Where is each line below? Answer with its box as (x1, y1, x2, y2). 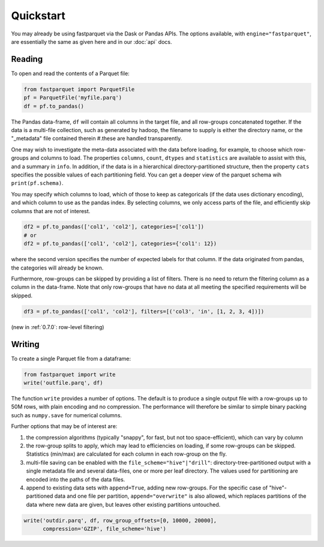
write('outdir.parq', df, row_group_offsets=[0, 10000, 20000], (23, 517, 217, 524)
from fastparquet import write (23, 371, 116, 378)
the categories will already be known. (11, 264, 104, 271)
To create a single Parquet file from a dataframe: (11, 355, 131, 362)
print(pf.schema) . (11, 180, 64, 187)
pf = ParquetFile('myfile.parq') (23, 94, 122, 101)
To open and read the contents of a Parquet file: (11, 70, 130, 77)
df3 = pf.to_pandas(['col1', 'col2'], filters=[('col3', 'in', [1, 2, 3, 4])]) (23, 308, 265, 315)
